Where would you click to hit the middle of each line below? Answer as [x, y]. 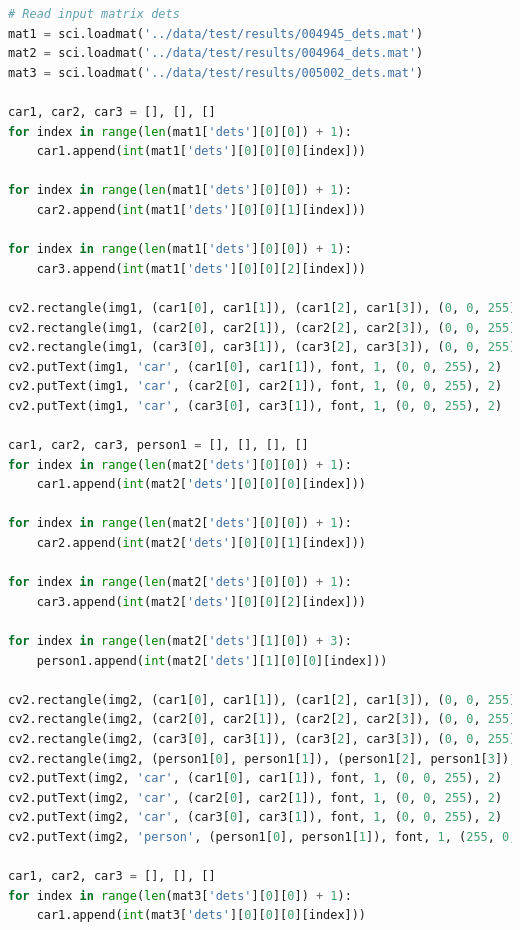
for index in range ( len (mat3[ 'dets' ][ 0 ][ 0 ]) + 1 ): [180, 895]
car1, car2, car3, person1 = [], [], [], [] [158, 445]
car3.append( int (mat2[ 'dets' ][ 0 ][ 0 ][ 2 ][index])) [201, 601]
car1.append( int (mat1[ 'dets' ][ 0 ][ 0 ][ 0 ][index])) [201, 151]
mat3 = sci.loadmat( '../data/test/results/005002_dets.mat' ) [216, 72]
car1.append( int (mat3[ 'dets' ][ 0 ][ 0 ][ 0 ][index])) [201, 915]
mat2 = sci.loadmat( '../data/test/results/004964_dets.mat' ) [216, 53]
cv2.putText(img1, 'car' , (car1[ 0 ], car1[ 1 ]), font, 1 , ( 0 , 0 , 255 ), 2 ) [255, 366]
